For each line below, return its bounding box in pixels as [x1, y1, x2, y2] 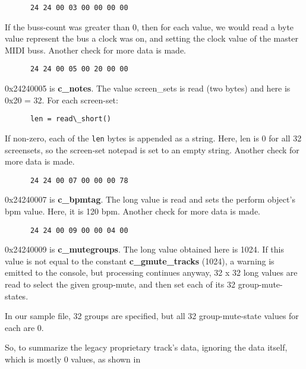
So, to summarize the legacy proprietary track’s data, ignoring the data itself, [5, 341, 288, 354]
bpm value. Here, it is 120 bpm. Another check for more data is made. [5, 205, 260, 217]
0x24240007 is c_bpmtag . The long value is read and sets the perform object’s [5, 193, 295, 206]
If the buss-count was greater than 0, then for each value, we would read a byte [5, 20, 294, 33]
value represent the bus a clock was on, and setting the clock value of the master [5, 32, 298, 45]
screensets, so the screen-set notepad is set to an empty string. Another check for [5, 143, 299, 156]
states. [5, 289, 29, 302]
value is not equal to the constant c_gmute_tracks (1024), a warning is [5, 254, 275, 267]
